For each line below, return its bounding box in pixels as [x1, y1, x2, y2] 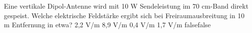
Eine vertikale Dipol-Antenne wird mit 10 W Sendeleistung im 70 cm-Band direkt [4, 1, 249, 11]
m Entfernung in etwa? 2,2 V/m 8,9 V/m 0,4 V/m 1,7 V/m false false [4, 20, 211, 30]
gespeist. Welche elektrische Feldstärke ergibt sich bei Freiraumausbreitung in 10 [4, 10, 245, 20]
